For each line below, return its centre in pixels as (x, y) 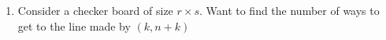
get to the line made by (74, 25)
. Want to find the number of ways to (289, 10)
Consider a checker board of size (95, 10)
